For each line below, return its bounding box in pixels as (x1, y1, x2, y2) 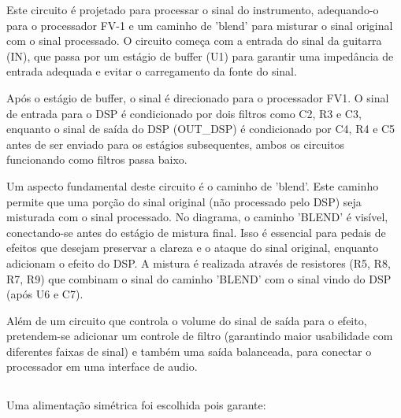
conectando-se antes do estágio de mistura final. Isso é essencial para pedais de (6, 224, 386, 240)
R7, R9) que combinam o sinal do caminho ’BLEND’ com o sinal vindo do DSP (6, 270, 392, 287)
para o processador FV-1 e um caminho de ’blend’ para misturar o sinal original (6, 17, 393, 33)
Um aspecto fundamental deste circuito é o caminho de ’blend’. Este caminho (6, 177, 379, 194)
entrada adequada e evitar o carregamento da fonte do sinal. (6, 63, 297, 80)
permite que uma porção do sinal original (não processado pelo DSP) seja (6, 193, 362, 209)
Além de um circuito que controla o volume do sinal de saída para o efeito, (6, 312, 367, 328)
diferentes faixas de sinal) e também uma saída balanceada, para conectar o (6, 342, 372, 359)
